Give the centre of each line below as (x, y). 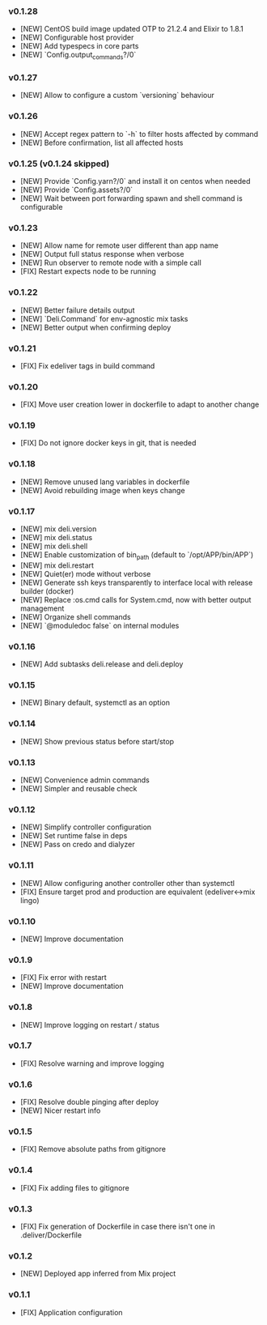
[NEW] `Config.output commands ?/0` (78, 56)
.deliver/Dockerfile (51, 1235)
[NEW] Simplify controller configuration (86, 827)
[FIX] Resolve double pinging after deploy (89, 1102)
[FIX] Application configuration (71, 1312)
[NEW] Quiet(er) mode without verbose (85, 573)
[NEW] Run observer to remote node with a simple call (111, 263)
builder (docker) (47, 591)
